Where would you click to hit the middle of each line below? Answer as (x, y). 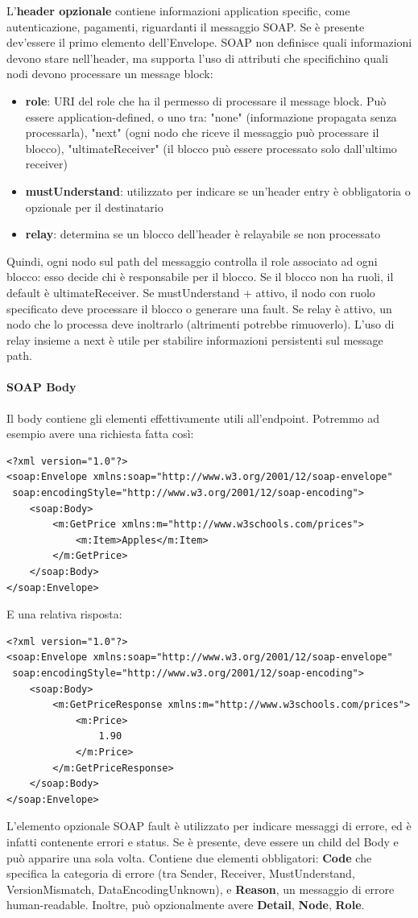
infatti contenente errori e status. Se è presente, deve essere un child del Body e (203, 841)
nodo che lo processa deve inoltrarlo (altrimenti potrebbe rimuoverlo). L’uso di (201, 324)
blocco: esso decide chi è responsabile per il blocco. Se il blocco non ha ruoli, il (200, 277)
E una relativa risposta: (64, 614)
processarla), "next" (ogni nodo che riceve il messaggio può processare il (202, 132)
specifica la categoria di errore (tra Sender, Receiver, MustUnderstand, (181, 873)
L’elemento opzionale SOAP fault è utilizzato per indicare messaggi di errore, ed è (209, 826)
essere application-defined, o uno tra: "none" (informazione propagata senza (211, 116)
